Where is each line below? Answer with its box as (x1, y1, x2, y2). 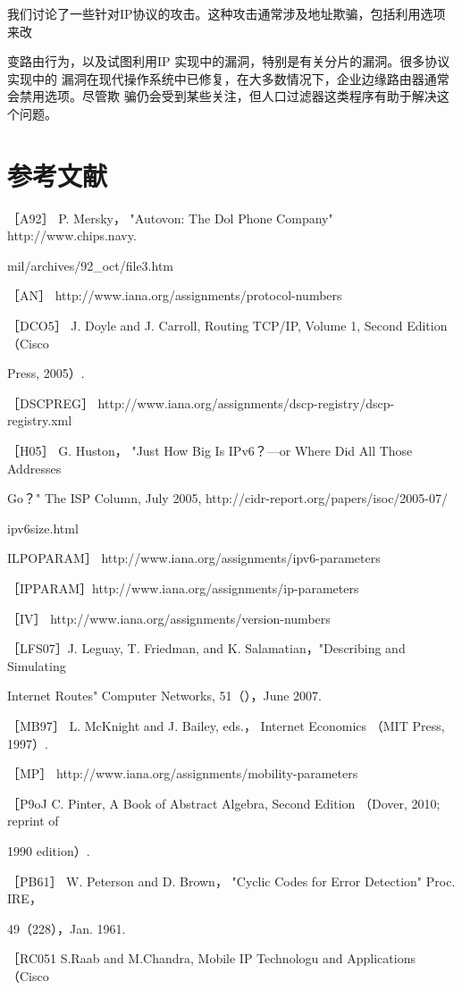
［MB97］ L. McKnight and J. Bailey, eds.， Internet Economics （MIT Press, (7, 716, 445, 734)
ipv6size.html (7, 518, 79, 537)
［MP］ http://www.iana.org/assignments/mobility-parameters (7, 764, 358, 783)
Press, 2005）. (7, 364, 85, 382)
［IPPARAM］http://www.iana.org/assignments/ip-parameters (7, 579, 359, 597)
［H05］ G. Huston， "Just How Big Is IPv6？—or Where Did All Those (7, 441, 413, 460)
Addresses (7, 458, 62, 477)
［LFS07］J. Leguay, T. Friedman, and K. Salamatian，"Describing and (7, 639, 406, 658)
